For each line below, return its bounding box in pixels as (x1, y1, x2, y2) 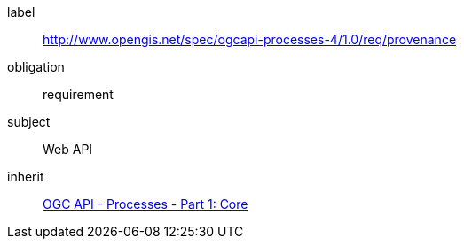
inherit (7, 169, 44, 184)
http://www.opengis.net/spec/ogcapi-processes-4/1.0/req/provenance (43, 32, 457, 47)
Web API (43, 142, 93, 157)
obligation (7, 59, 65, 74)
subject (7, 114, 51, 129)
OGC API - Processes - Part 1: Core (43, 196, 248, 211)
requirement (43, 87, 114, 102)
